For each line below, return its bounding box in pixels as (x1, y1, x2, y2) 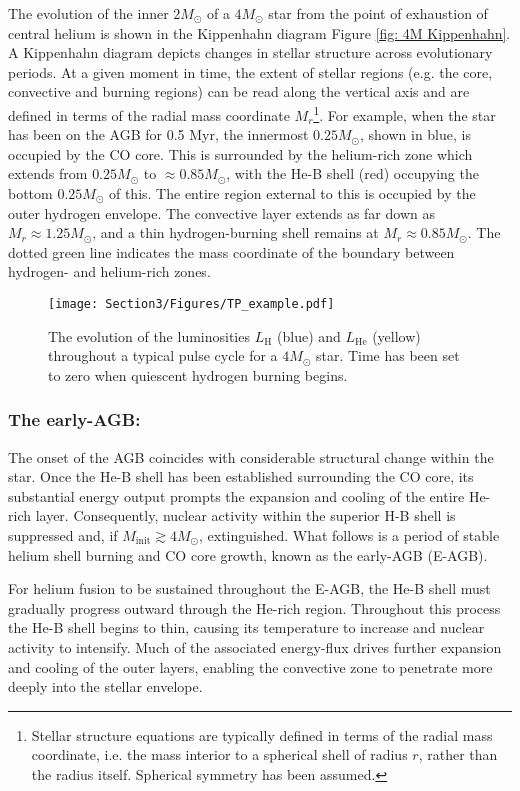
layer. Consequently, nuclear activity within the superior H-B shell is (35, 505, 456, 526)
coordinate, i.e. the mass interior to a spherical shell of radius (31, 744, 408, 765)
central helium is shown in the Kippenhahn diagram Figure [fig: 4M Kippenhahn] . (8, 22, 511, 43)
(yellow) (372, 325, 421, 346)
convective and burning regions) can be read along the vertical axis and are (8, 81, 470, 102)
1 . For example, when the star (313, 101, 496, 125)
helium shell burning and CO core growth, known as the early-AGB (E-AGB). (8, 544, 488, 565)
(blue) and (277, 325, 341, 346)
